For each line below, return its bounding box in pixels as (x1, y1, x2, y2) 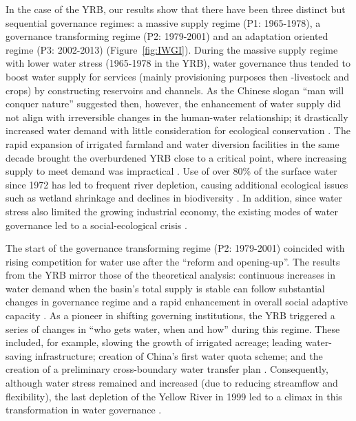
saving (6, 348, 32, 363)
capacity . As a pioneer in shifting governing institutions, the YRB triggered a (6, 308, 335, 323)
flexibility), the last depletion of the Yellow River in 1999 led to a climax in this (6, 389, 342, 403)
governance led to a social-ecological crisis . (6, 217, 187, 232)
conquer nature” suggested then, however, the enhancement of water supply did (6, 96, 342, 111)
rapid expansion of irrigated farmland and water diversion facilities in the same (6, 136, 339, 151)
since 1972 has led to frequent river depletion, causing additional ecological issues (6, 177, 348, 191)
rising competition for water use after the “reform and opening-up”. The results (6, 254, 340, 268)
